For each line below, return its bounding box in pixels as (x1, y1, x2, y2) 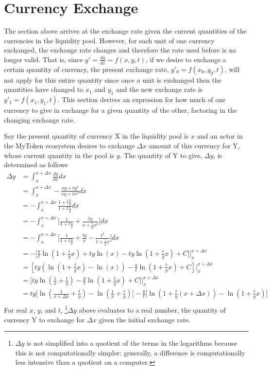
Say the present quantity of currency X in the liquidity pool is (4, 131, 189, 141)
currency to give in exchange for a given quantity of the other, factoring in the (4, 105, 237, 115)
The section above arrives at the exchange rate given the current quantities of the (4, 26, 247, 36)
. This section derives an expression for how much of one (57, 94, 226, 105)
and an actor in (197, 131, 243, 141)
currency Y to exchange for (4, 314, 85, 324)
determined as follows (4, 159, 68, 170)
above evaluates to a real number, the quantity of (79, 305, 226, 315)
